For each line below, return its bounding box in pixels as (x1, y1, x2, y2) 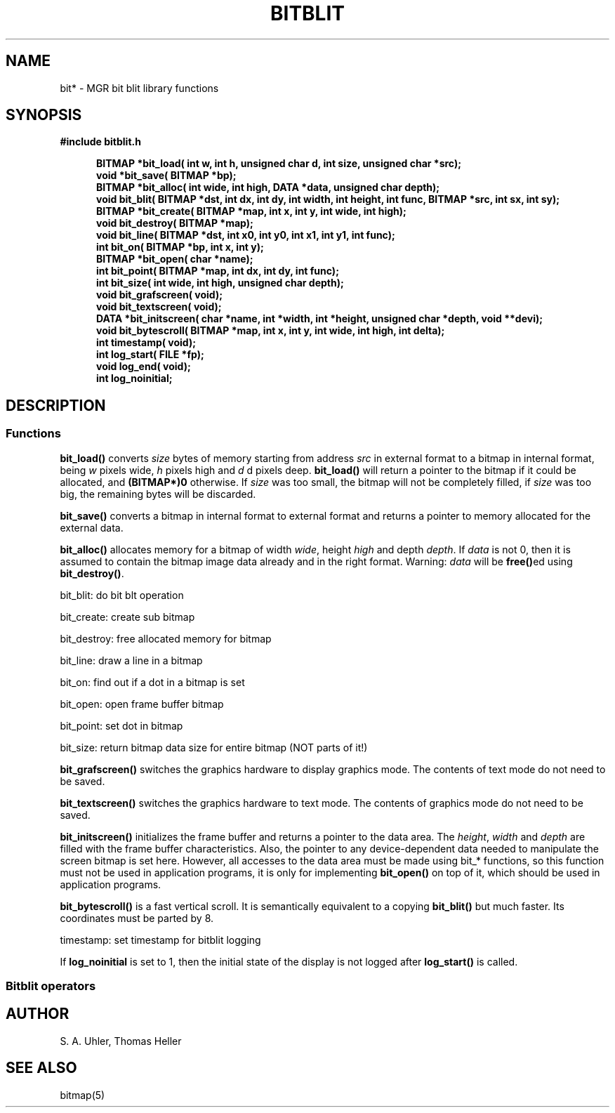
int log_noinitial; (96, 372, 173, 385)
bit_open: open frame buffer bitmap (60, 697, 224, 710)
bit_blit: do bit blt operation (60, 588, 184, 601)
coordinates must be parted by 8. (60, 911, 214, 924)
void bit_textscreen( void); (96, 301, 222, 313)
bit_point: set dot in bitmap (60, 719, 183, 732)
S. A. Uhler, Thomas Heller (60, 1034, 182, 1047)
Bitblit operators (6, 979, 96, 994)
